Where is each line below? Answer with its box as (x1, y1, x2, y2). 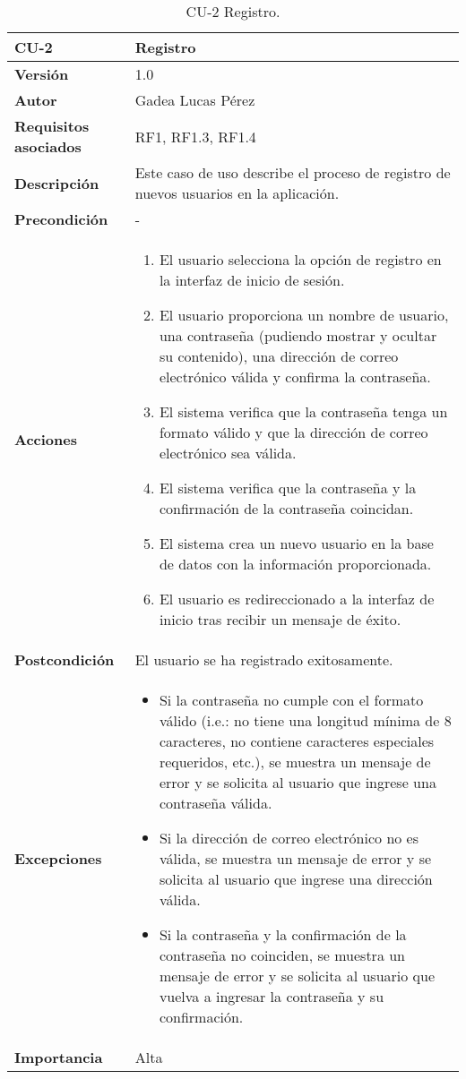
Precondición (14, 209, 108, 229)
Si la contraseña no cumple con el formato (159, 689, 424, 710)
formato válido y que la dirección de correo (159, 422, 428, 442)
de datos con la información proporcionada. (159, 553, 432, 574)
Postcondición (14, 649, 115, 670)
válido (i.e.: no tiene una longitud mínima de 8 (159, 710, 452, 731)
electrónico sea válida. (159, 442, 297, 463)
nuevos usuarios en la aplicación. (134, 183, 340, 203)
